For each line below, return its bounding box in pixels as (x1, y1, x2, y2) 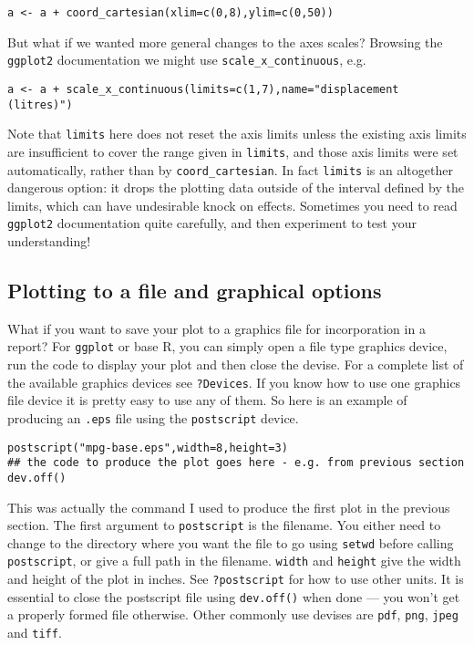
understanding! (7, 232, 91, 251)
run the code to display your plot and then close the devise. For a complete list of (7, 355, 464, 374)
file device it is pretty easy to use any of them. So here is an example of (7, 390, 407, 410)
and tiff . (7, 623, 62, 642)
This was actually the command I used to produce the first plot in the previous (7, 497, 450, 516)
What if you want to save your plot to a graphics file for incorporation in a (7, 318, 426, 338)
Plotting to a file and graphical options (7, 276, 382, 305)
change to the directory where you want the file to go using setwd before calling (7, 533, 454, 552)
